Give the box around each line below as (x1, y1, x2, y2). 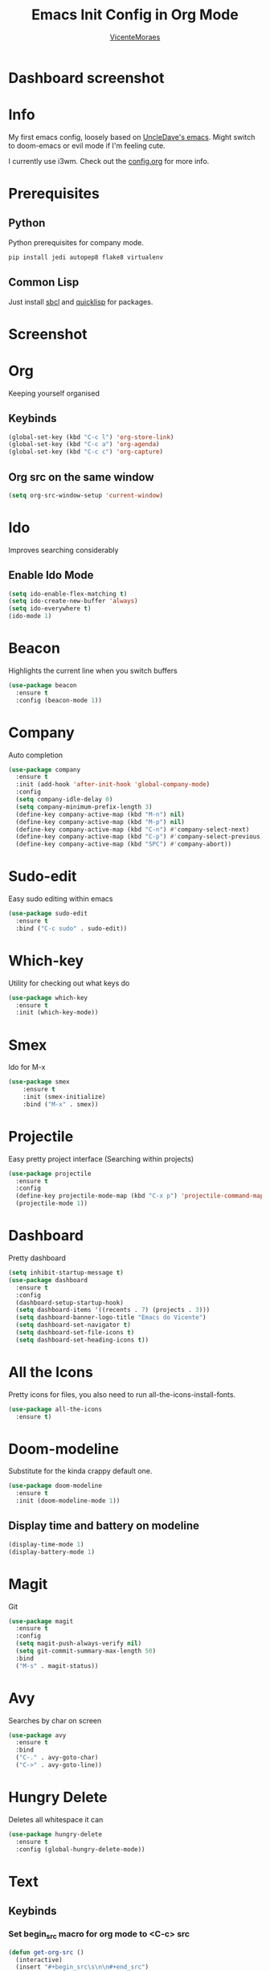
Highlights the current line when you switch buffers (8, 666, 178, 675)
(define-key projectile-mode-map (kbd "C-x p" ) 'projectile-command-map (15, 1192, 264, 1200)
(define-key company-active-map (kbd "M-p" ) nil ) (15, 817, 185, 826)
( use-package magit (8, 1617, 74, 1625)
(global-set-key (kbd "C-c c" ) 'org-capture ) (8, 448, 163, 456)
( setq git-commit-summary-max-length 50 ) (15, 1647, 157, 1655)
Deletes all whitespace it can (8, 1814, 104, 1824)
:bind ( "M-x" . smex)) (22, 1100, 99, 1108)
